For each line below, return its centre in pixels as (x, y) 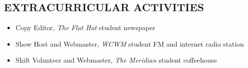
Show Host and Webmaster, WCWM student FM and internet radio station (130, 43)
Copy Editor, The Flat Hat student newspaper (85, 27)
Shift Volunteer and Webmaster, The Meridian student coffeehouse (116, 60)
